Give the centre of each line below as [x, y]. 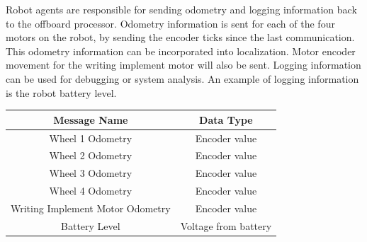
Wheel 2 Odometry [91, 155]
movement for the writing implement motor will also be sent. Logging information [183, 65]
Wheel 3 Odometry [91, 173]
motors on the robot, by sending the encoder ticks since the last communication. [180, 37]
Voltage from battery [226, 225]
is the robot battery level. [61, 92]
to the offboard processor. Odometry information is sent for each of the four [170, 23]
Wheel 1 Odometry [91, 138]
